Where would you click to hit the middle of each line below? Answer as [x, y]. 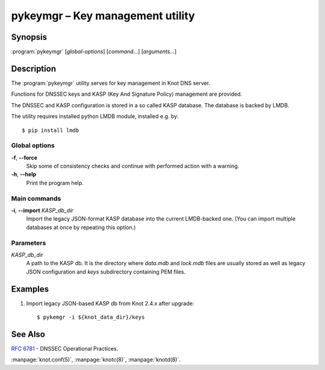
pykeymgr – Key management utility [103, 16]
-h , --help [24, 174]
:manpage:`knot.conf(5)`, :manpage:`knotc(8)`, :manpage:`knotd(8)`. [96, 360]
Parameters [29, 243]
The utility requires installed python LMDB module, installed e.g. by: [95, 116]
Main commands [36, 198]
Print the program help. [55, 183]
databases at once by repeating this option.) [81, 227]
